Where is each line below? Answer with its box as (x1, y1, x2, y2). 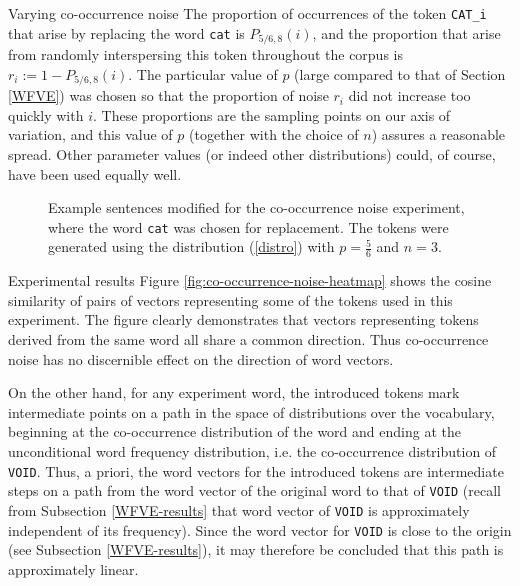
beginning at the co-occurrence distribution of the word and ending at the (8, 421, 461, 442)
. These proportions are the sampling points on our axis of (92, 104, 451, 125)
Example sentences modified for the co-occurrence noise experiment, (48, 197, 465, 218)
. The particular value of (128, 63, 278, 84)
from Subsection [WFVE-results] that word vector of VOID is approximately (8, 499, 470, 520)
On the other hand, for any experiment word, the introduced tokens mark (8, 382, 460, 403)
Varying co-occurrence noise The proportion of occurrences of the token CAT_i (8, 3, 487, 23)
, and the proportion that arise (312, 22, 501, 43)
